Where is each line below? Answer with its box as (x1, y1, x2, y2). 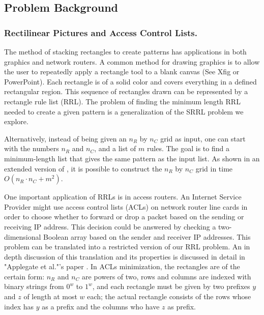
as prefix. (167, 301, 196, 311)
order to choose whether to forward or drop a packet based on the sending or (4, 211, 244, 222)
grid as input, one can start (160, 133, 246, 144)
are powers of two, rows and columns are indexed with (82, 271, 251, 281)
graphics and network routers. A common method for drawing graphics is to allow (4, 56, 260, 67)
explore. (4, 116, 28, 127)
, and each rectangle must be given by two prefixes (92, 281, 250, 292)
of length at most (23, 291, 77, 302)
